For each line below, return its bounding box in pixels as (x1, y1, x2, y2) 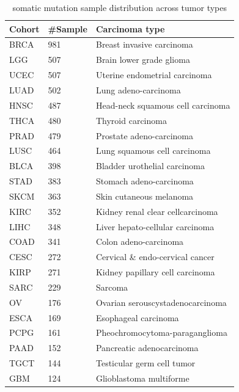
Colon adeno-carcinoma (95, 235, 184, 248)
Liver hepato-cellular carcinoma (95, 220, 215, 233)
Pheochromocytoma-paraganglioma (95, 326, 227, 339)
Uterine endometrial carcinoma (95, 68, 212, 81)
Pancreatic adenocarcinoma (95, 341, 199, 354)
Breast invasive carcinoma (95, 38, 193, 51)
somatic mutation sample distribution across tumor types (12, 1, 227, 13)
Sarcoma (95, 280, 128, 293)
